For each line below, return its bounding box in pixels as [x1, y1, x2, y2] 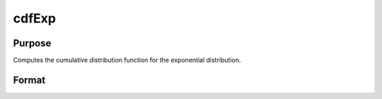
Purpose [13, 37, 52, 49]
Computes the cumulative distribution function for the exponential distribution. [13, 56, 241, 65]
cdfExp [13, 11, 57, 26]
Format [13, 74, 46, 86]
